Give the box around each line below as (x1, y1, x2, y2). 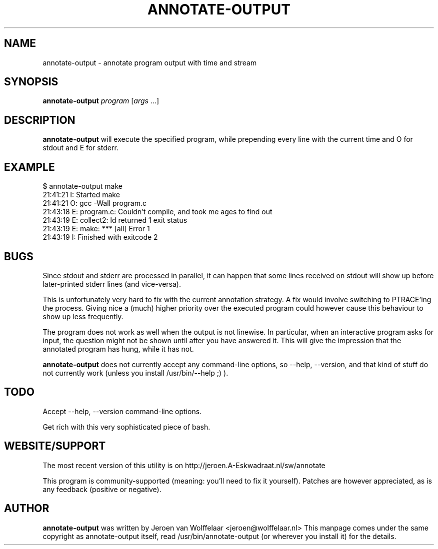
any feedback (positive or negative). (42, 485, 161, 494)
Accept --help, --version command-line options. (42, 407, 202, 416)
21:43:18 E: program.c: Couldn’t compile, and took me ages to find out (42, 207, 272, 216)
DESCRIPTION (4, 113, 75, 126)
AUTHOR (4, 502, 49, 515)
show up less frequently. (42, 312, 123, 321)
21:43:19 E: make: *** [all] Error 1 (42, 224, 150, 233)
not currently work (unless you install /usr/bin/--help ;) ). (42, 368, 228, 377)
